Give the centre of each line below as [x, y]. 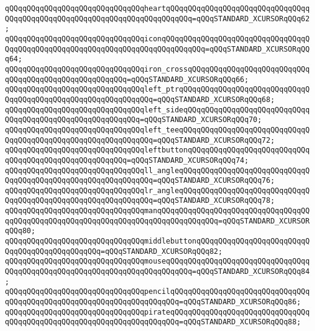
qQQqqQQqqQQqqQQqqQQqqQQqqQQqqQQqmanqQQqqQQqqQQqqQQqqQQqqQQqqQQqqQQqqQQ [157, 211]
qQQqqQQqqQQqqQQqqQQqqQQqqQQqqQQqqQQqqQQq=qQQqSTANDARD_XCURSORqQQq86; [153, 302]
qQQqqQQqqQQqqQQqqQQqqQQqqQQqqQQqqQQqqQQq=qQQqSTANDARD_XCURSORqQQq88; [153, 322]
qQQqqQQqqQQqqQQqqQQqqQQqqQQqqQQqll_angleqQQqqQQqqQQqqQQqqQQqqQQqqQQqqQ [157, 170]
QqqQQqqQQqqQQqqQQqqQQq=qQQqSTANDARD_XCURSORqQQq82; [114, 251]
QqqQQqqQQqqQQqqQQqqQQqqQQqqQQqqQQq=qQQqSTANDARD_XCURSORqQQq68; [140, 99]
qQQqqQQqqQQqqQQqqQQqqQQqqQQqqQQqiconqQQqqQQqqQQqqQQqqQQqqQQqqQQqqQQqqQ [157, 39]
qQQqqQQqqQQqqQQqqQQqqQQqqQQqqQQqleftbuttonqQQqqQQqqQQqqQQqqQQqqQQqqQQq [157, 150]
